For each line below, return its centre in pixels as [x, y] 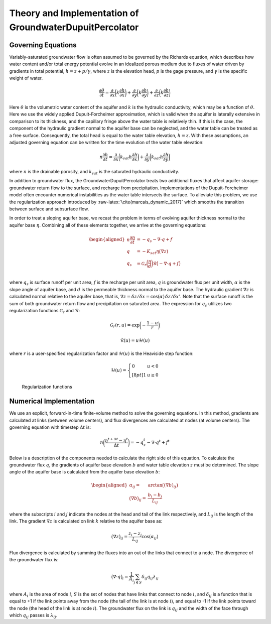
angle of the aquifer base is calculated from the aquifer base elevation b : [85, 472]
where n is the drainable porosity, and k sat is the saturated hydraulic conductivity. [94, 172]
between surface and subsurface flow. [49, 209]
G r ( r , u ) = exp [125, 325]
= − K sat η [148, 252]
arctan [155, 485]
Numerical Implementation [52, 401]
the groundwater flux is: [34, 559]
